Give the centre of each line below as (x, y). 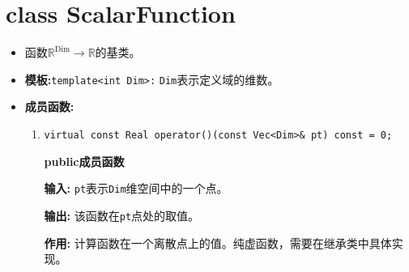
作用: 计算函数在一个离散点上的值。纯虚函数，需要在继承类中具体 (218, 242)
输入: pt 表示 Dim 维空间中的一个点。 (136, 188)
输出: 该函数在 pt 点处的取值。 (122, 215)
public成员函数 (84, 161)
